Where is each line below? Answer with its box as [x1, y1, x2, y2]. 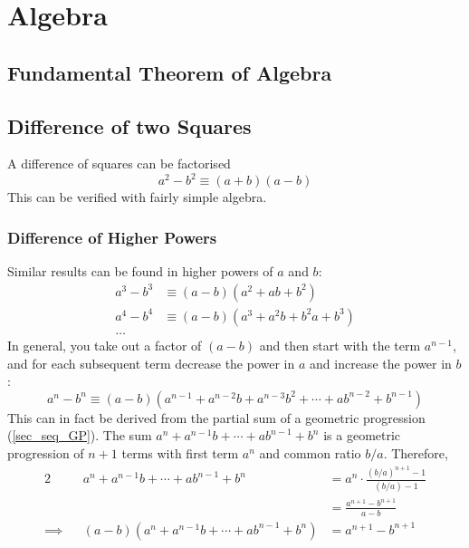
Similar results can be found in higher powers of [7, 262, 273, 281]
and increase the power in [310, 353, 452, 372]
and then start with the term [259, 335, 421, 354]
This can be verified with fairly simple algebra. [7, 187, 267, 207]
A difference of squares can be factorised [7, 154, 231, 173]
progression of [7, 443, 84, 462]
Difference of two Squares [7, 111, 252, 139]
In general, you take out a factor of [7, 335, 202, 354]
